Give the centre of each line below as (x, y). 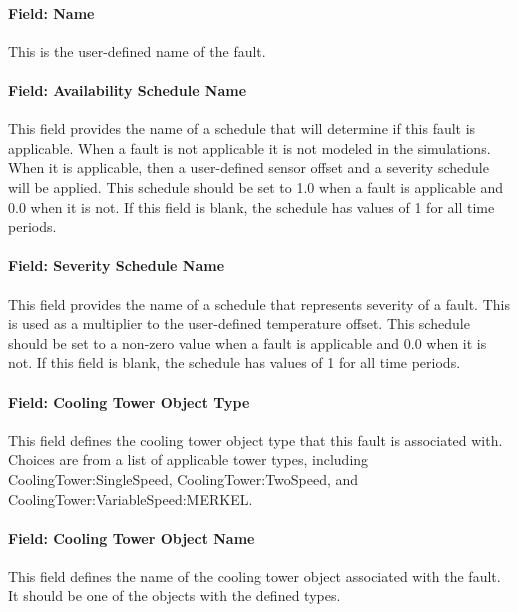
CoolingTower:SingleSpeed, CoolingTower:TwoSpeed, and (183, 478)
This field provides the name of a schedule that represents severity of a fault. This (259, 303)
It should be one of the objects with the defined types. (174, 595)
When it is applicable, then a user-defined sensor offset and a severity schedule (248, 167)
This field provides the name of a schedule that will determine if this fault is (242, 128)
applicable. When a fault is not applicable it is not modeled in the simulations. (249, 147)
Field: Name (51, 12)
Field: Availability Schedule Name (127, 89)
